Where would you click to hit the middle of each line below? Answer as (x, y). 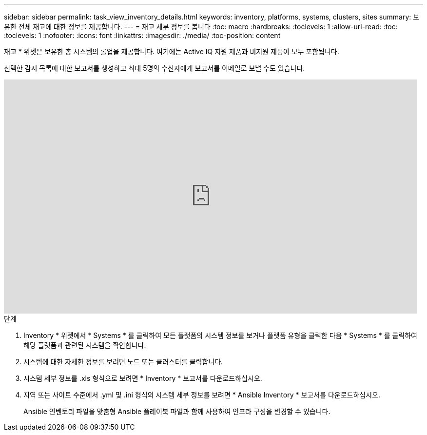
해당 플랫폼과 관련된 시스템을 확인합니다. (85, 345)
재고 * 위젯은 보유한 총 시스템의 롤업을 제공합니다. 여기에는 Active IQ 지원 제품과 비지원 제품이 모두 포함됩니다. (172, 51)
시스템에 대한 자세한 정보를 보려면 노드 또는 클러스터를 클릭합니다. (123, 362)
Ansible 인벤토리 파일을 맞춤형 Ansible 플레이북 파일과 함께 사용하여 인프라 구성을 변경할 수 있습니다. (177, 411)
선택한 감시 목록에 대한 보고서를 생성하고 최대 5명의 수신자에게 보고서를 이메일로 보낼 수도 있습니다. (155, 68)
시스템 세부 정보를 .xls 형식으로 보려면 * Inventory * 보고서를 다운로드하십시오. (143, 378)
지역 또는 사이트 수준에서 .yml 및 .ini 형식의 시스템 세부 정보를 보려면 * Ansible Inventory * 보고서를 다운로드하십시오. (202, 395)
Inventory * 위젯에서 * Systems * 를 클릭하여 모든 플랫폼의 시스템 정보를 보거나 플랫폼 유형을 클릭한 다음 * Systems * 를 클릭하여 (221, 335)
